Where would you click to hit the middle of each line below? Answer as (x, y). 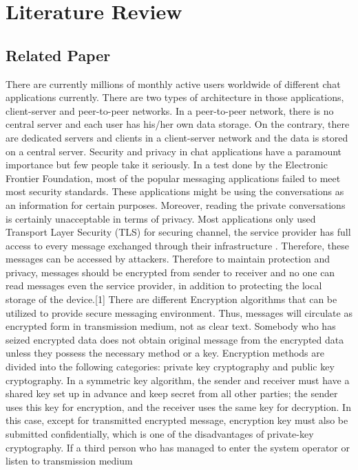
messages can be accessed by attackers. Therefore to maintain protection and (168, 259)
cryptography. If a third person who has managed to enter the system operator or (178, 447)
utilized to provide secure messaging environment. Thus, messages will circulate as (179, 312)
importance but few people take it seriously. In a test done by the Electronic (167, 165)
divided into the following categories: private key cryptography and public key (170, 367)
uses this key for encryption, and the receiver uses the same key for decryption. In (178, 406)
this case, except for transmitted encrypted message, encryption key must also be (177, 420)
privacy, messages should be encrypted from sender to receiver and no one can (170, 272)
